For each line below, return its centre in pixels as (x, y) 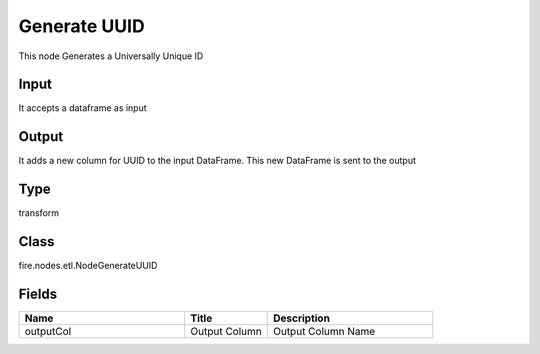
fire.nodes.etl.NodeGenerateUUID (88, 266)
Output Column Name (324, 332)
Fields (38, 293)
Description (301, 318)
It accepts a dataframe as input (82, 108)
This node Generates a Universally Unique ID (111, 56)
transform (39, 213)
